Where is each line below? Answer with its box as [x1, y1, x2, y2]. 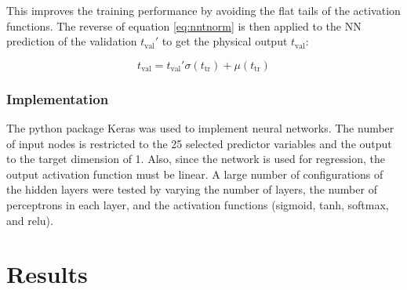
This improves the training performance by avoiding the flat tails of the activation [6, 2, 401, 18]
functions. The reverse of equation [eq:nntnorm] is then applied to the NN [6, 17, 362, 34]
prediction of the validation [6, 33, 137, 49]
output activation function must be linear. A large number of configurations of [6, 165, 383, 182]
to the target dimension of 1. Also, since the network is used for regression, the [6, 150, 385, 167]
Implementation [6, 89, 109, 108]
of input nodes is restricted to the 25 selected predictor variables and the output [6, 135, 392, 151]
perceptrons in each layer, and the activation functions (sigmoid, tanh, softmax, [6, 196, 389, 212]
